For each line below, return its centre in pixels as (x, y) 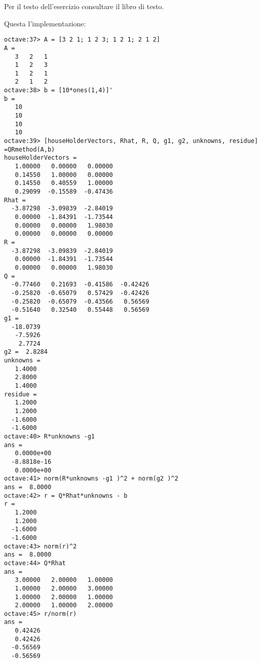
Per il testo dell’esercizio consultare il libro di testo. (84, 6)
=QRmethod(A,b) (30, 149)
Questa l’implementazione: (45, 23)
